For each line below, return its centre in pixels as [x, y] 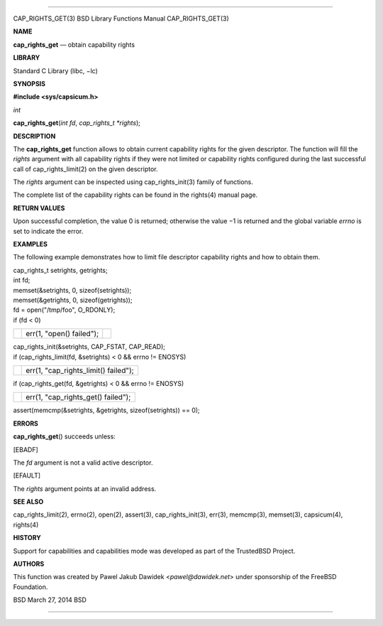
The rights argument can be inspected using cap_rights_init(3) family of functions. [133, 182]
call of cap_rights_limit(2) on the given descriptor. [85, 169]
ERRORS [26, 423]
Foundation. [30, 587]
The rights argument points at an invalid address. [85, 489]
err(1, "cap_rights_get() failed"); [78, 397]
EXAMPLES [30, 244]
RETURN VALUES [39, 208]
